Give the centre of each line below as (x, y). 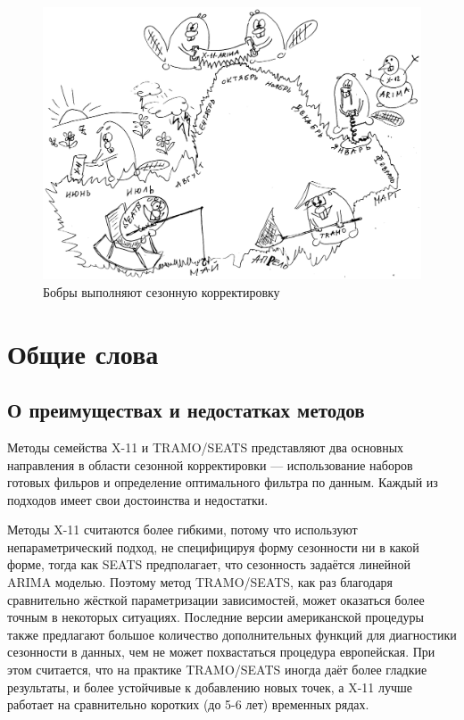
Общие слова (83, 353)
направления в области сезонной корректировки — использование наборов (210, 464)
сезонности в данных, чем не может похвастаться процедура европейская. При (221, 652)
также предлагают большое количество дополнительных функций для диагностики (232, 634)
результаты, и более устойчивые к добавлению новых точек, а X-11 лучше (210, 687)
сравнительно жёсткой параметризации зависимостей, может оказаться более (216, 599)
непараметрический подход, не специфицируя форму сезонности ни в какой (213, 546)
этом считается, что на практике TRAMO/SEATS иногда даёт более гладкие (217, 670)
